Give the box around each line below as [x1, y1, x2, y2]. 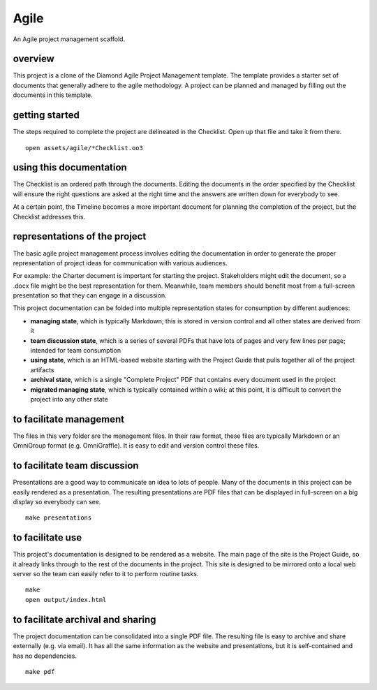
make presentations [25, 514, 92, 522]
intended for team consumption [30, 346, 121, 355]
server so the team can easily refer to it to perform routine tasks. [13, 570, 199, 578]
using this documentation [13, 161, 127, 174]
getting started [13, 109, 80, 122]
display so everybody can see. [13, 497, 101, 506]
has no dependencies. [13, 652, 77, 660]
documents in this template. [13, 91, 94, 99]
